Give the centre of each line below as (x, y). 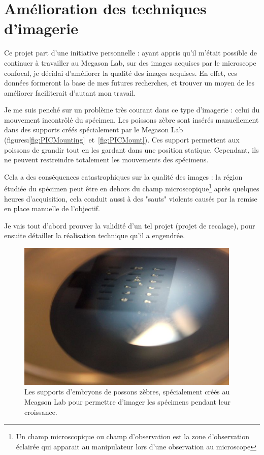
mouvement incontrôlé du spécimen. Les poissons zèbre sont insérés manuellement (131, 119)
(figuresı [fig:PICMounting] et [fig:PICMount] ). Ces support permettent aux (122, 140)
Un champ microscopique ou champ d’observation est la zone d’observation (133, 436)
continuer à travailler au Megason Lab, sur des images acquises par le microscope (130, 62)
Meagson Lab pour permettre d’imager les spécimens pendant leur (127, 401)
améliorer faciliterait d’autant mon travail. (70, 92)
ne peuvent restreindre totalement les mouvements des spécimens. (106, 160)
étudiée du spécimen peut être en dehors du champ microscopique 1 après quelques (132, 188)
